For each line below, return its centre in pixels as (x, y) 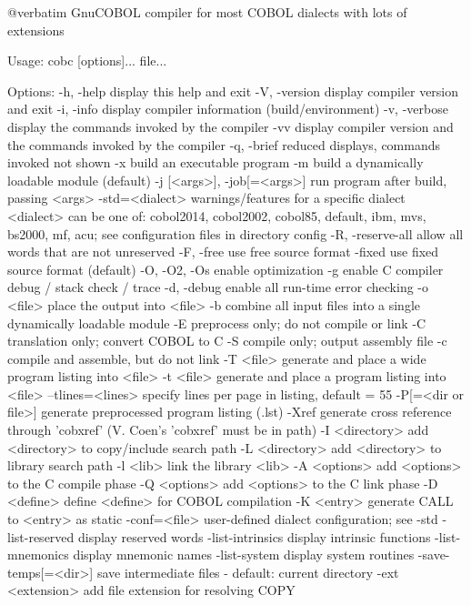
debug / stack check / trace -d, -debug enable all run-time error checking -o (218, 287)
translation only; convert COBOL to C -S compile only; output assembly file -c (227, 341)
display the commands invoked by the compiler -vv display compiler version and (230, 126)
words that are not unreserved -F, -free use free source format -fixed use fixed (223, 252)
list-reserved (41, 536)
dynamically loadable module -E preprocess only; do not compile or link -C (217, 323)
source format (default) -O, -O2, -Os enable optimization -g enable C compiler (225, 269)
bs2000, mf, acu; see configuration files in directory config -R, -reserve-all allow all (235, 233)
